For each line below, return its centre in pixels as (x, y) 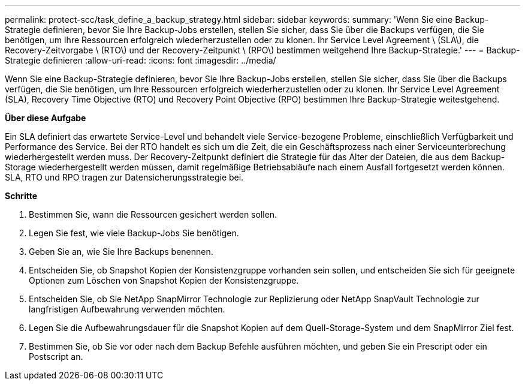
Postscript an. (56, 357)
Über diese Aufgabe (46, 118)
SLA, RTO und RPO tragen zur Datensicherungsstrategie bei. (124, 177)
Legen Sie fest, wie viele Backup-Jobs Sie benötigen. (134, 233)
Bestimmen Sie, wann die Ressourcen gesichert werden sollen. (153, 214)
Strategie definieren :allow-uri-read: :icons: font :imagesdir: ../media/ (141, 60)
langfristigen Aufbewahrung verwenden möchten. (127, 309)
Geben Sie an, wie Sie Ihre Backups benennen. (121, 252)
